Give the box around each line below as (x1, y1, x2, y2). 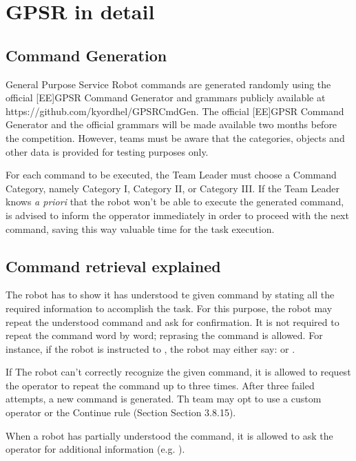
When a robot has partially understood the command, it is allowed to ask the (6, 428, 333, 442)
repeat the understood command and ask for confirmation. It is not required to (6, 314, 339, 329)
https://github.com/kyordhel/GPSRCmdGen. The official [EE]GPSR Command (6, 103, 344, 118)
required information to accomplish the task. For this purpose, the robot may (6, 300, 333, 315)
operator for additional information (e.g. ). (6, 442, 185, 456)
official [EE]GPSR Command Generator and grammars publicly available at (6, 90, 326, 105)
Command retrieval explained (6, 255, 221, 276)
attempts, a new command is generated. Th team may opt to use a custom (6, 391, 322, 406)
